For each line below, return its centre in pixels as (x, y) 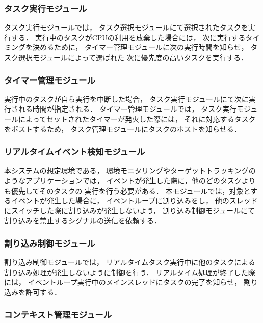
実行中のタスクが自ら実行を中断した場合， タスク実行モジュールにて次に (126, 99)
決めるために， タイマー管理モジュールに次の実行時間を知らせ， (140, 47)
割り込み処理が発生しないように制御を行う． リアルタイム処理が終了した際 (130, 272)
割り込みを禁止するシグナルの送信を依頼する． (83, 220)
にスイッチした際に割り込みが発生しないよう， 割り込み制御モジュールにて (129, 210)
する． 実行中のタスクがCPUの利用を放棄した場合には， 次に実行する (128, 37)
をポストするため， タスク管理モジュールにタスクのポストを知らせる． (123, 129)
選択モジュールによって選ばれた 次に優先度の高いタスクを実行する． (133, 57)
